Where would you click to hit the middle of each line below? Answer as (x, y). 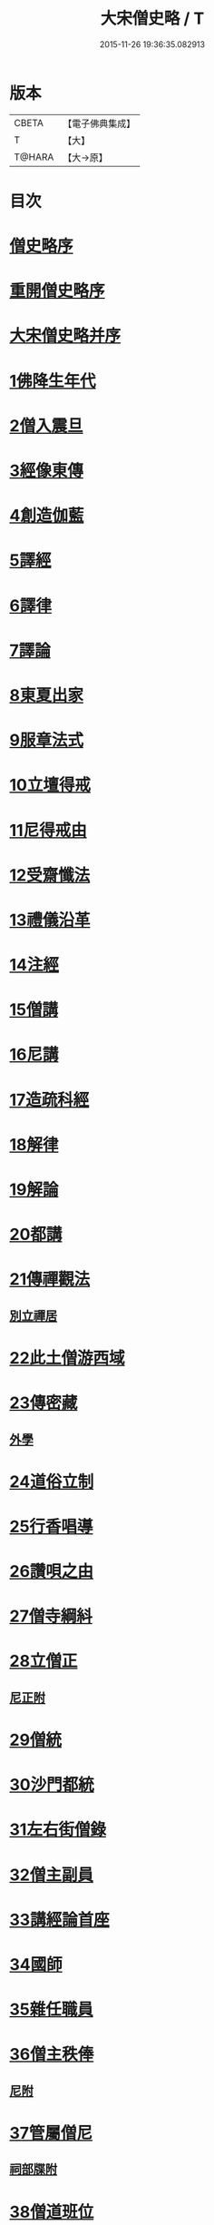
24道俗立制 (52, 1482)
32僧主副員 (51, 1875)
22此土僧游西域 (67, 1358)
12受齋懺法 (50, 875)
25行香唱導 (51, 1526)
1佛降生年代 (53, 381)
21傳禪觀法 (50, 1280)
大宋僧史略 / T (152, 19)
